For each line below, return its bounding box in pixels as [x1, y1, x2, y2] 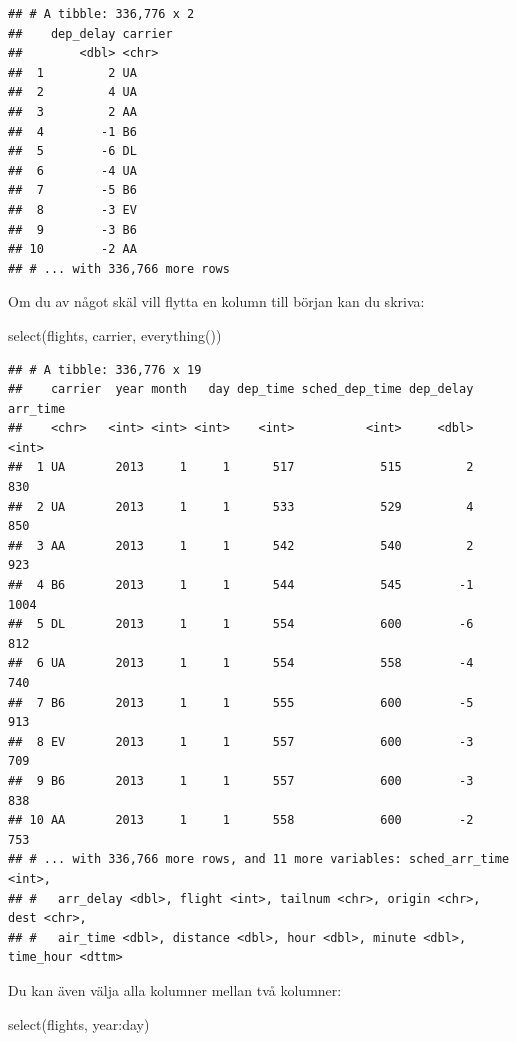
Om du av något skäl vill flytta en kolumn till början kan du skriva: [8, 291, 425, 312]
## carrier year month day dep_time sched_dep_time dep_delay [8, 382, 474, 397]
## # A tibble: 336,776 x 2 [8, 7, 195, 21]
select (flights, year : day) [8, 1013, 150, 1034]
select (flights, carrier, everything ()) [8, 324, 222, 345]
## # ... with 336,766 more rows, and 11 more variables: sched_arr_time [8, 852, 510, 867]
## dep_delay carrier [8, 26, 173, 41]
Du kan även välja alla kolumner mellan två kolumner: [8, 979, 342, 1000]
